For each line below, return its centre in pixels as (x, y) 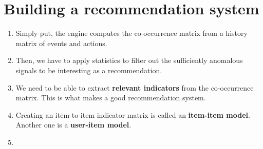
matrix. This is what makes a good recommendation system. (111, 98)
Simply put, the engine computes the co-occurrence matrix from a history (131, 33)
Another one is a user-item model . (73, 125)
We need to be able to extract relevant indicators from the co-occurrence (135, 87)
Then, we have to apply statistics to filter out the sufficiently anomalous (129, 60)
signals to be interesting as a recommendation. (89, 70)
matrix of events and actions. (61, 43)
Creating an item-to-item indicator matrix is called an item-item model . (133, 114)
